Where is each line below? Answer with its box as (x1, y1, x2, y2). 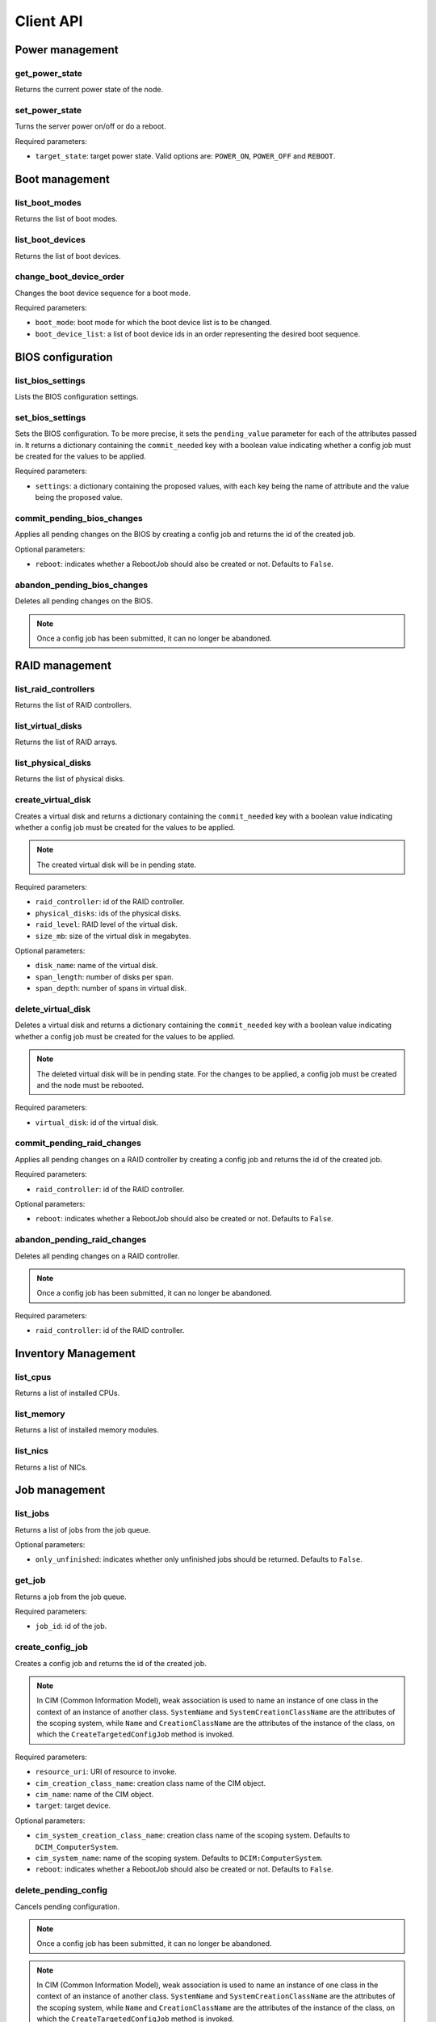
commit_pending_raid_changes (15, 1137, 141, 1148)
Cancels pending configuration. (15, 1901, 120, 1911)
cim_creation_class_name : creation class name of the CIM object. (35, 1778, 266, 1787)
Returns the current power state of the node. (15, 85, 164, 95)
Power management (15, 43, 119, 57)
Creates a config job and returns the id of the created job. (15, 1658, 208, 1668)
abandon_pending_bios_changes (15, 579, 149, 590)
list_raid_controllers (15, 683, 95, 695)
